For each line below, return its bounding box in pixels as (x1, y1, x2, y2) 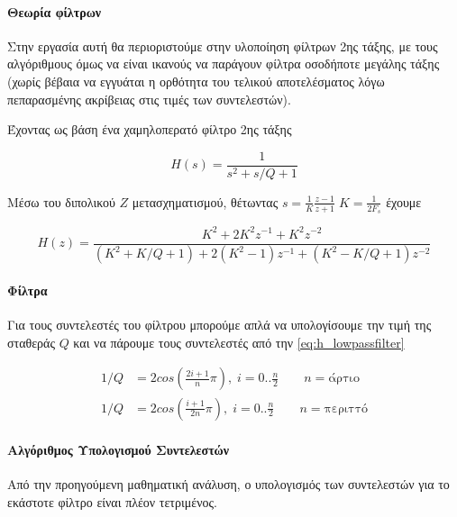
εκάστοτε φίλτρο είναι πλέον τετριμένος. (7, 492, 217, 511)
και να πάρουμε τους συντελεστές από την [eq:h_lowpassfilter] (73, 332, 405, 351)
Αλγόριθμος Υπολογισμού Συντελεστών (7, 440, 230, 459)
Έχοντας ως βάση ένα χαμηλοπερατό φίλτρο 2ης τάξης (7, 120, 292, 139)
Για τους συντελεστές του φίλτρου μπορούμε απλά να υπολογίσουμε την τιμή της (7, 315, 432, 334)
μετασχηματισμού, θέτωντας (132, 192, 279, 211)
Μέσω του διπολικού (7, 192, 115, 211)
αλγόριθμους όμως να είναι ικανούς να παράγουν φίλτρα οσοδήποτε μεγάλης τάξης (7, 54, 440, 73)
